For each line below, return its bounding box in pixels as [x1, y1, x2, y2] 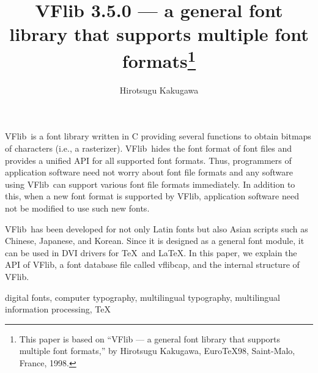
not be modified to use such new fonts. [5, 201, 150, 214]
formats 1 [122, 45, 196, 73]
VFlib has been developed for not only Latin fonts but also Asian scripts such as [5, 222, 308, 235]
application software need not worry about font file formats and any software [5, 166, 294, 179]
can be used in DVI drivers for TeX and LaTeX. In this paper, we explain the [5, 246, 297, 259]
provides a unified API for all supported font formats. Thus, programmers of [5, 153, 292, 166]
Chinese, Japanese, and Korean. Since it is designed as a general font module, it [5, 234, 305, 247]
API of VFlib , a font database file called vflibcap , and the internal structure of [5, 258, 300, 271]
